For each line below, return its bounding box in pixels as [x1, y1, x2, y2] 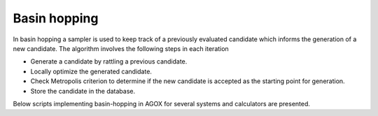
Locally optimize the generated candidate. [30, 67, 152, 75]
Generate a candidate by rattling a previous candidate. [30, 57, 188, 66]
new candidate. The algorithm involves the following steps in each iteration [13, 44, 229, 52]
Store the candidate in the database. [30, 87, 136, 95]
